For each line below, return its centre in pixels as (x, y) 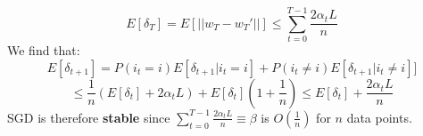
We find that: (44, 50)
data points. (379, 117)
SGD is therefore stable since (89, 117)
